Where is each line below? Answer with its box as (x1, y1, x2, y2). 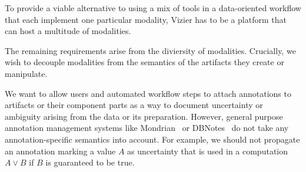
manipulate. (5, 67, 48, 79)
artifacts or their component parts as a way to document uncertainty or (5, 99, 263, 111)
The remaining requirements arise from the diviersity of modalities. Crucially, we (5, 44, 296, 56)
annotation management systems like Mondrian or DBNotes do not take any (5, 122, 289, 134)
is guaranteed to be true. (45, 156, 135, 168)
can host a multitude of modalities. (5, 25, 131, 37)
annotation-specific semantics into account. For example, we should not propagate (5, 133, 300, 145)
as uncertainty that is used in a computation (127, 144, 288, 157)
